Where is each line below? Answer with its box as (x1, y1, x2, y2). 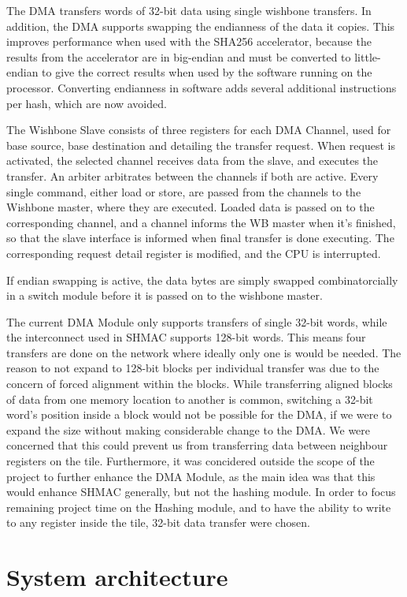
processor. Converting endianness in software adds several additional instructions (6, 79, 397, 95)
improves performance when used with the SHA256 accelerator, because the (6, 33, 372, 50)
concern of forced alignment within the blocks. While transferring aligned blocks (6, 375, 393, 392)
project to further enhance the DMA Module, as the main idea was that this (6, 468, 376, 484)
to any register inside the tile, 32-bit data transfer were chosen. (6, 514, 310, 531)
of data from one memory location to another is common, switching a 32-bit (6, 390, 373, 407)
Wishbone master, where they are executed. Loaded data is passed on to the (6, 199, 375, 215)
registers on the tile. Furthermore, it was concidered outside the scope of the (6, 453, 375, 469)
